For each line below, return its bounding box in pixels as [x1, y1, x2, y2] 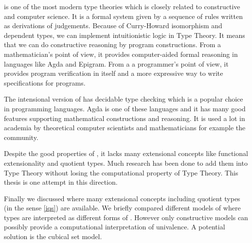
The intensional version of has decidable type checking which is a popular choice [4, 94, 243, 104]
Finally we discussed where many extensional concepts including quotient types [4, 193, 240, 203]
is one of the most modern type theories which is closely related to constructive [4, 1, 240, 11]
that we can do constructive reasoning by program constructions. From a [4, 39, 221, 50]
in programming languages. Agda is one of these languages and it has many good [4, 103, 246, 113]
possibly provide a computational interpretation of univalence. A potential [4, 222, 225, 232]
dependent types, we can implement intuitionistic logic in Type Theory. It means [4, 30, 245, 40]
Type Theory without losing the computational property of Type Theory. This [4, 167, 238, 177]
